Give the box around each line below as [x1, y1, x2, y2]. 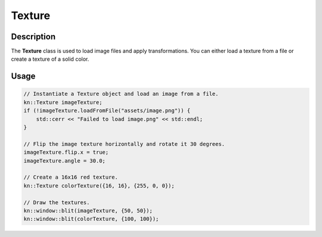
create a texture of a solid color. [11, 55, 89, 63]
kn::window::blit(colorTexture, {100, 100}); [23, 216, 159, 223]
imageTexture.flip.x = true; [23, 149, 109, 156]
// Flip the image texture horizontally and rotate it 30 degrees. [23, 141, 225, 147]
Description [11, 32, 56, 42]
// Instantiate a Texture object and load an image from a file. [23, 91, 219, 98]
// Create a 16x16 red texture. [23, 174, 119, 181]
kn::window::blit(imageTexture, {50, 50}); [23, 207, 153, 214]
